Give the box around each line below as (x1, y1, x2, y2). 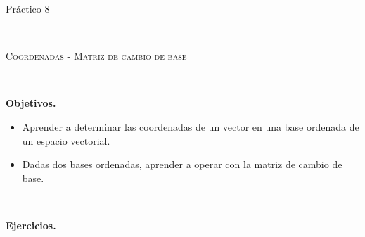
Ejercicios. (6, 217, 56, 232)
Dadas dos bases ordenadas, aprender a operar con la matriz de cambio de (22, 157, 342, 172)
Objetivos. (6, 96, 56, 110)
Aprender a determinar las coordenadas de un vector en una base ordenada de (22, 119, 359, 134)
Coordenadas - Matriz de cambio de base (6, 49, 187, 63)
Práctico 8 (6, 1, 50, 15)
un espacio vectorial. (22, 133, 110, 148)
